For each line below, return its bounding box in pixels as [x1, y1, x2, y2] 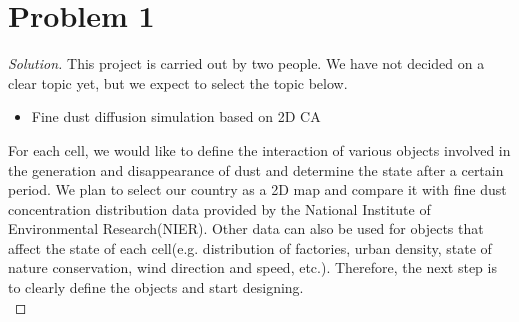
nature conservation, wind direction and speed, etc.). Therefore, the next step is [8, 257, 497, 278]
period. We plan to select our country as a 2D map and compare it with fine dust [8, 179, 507, 200]
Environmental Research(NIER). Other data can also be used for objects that [8, 218, 484, 239]
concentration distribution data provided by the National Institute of [8, 198, 431, 219]
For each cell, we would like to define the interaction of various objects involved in [8, 139, 511, 160]
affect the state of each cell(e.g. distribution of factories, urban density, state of [8, 237, 492, 258]
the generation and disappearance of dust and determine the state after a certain [8, 159, 504, 180]
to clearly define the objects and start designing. [8, 277, 304, 298]
